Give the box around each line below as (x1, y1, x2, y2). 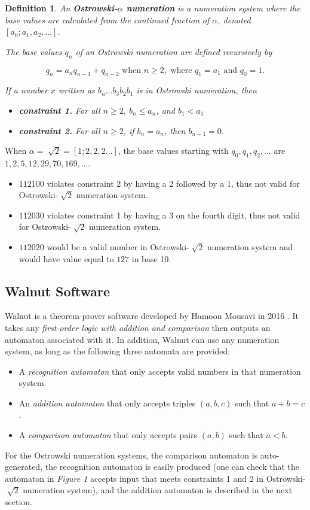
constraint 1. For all (19, 104, 100, 116)
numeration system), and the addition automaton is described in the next (23, 484, 293, 496)
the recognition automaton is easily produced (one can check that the (45, 460, 299, 473)
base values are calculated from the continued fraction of (5, 13, 210, 26)
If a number (5, 84, 48, 96)
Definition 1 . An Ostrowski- (5, 2, 118, 14)
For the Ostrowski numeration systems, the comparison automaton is (5, 448, 258, 461)
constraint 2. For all (19, 124, 100, 136)
